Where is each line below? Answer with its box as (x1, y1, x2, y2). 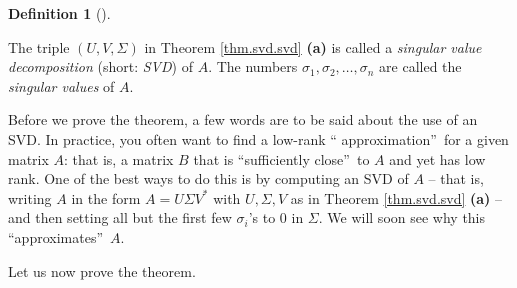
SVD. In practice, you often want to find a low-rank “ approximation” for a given (8, 128, 509, 149)
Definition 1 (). (8, 3, 111, 23)
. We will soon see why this (318, 207, 486, 228)
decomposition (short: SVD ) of (8, 56, 193, 77)
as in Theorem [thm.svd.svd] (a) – (290, 187, 503, 208)
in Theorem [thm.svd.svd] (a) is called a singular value (144, 36, 482, 57)
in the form (71, 187, 141, 208)
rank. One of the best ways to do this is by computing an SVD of (8, 168, 409, 189)
